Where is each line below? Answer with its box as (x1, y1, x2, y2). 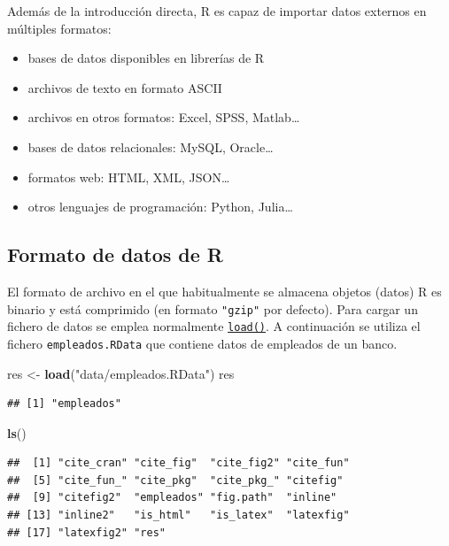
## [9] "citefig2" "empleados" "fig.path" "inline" (7, 491, 337, 504)
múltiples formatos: (7, 19, 112, 37)
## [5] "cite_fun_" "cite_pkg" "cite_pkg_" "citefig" (7, 473, 344, 487)
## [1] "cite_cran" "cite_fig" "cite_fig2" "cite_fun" (7, 457, 350, 470)
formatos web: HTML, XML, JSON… (27, 167, 230, 186)
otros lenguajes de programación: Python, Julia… (27, 197, 293, 216)
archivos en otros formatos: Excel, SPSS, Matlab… (27, 108, 300, 127)
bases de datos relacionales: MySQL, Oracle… (27, 137, 274, 156)
